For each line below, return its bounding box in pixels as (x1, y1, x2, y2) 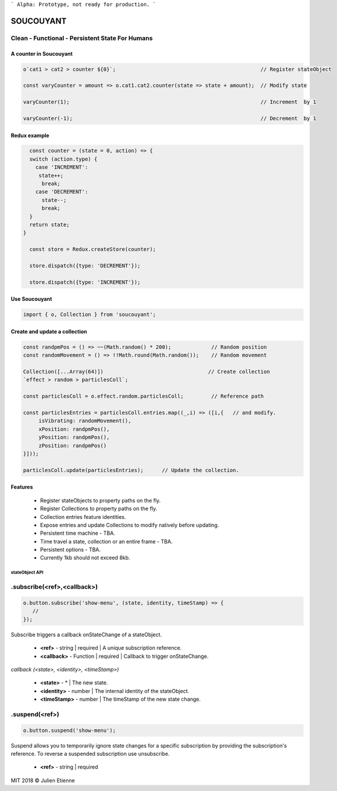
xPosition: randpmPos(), (38, 426, 110, 432)
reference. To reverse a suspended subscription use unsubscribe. (11, 751, 170, 758)
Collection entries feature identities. (40, 513, 126, 520)
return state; (29, 222, 70, 228)
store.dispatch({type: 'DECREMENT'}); (29, 262, 140, 269)
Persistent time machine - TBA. (40, 529, 115, 537)
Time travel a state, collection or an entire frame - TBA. (40, 538, 173, 545)
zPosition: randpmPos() (38, 442, 107, 449)
